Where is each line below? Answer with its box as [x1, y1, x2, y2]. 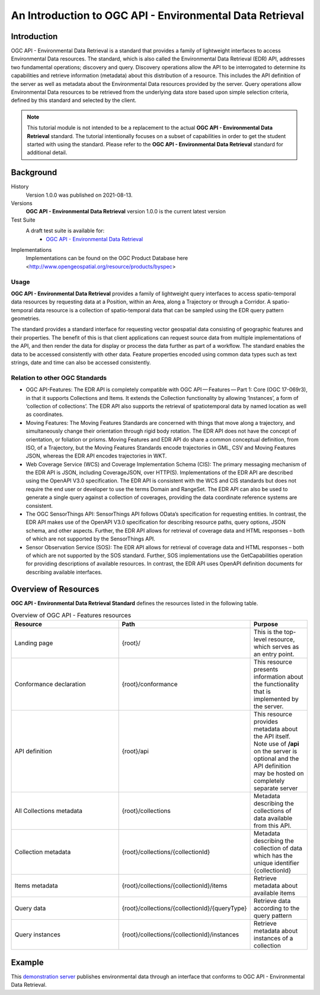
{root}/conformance [121, 680, 178, 689]
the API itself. [254, 732, 290, 741]
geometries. [11, 315, 41, 322]
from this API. [254, 821, 292, 830]
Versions [11, 200, 33, 207]
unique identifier [254, 859, 299, 868]
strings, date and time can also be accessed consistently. [11, 359, 151, 366]
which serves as [254, 643, 299, 651]
